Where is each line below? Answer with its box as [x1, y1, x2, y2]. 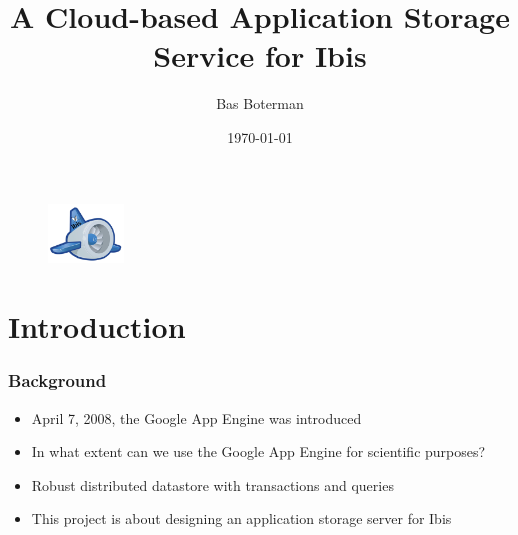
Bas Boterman [216, 93, 304, 114]
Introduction [8, 306, 186, 347]
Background [8, 368, 107, 393]
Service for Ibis [153, 35, 367, 76]
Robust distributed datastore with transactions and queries [31, 474, 394, 495]
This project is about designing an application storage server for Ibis [31, 508, 452, 529]
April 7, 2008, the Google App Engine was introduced [31, 407, 362, 428]
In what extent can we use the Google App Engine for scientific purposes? [31, 441, 486, 462]
